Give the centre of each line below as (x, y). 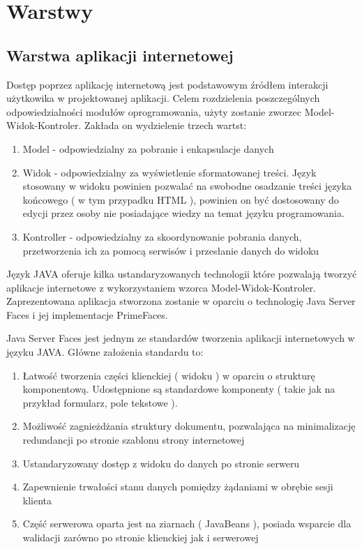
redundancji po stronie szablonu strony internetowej (134, 440)
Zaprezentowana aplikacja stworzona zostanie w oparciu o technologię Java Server (181, 301)
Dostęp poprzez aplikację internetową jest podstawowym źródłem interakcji (167, 84)
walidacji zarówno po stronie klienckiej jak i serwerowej (141, 537)
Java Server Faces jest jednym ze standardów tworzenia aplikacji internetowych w (181, 338)
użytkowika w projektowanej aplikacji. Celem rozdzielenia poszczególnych (163, 98)
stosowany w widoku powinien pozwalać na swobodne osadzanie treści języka (187, 186)
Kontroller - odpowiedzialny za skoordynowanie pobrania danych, (162, 236)
